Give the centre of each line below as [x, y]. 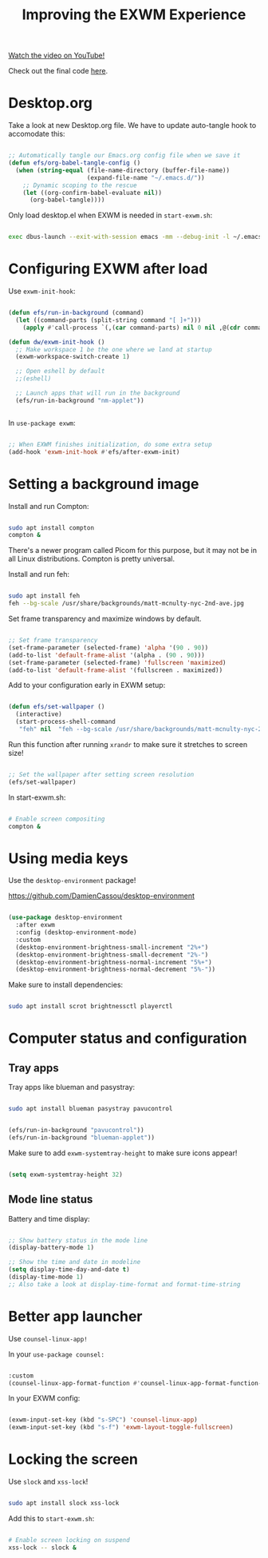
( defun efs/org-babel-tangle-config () [75, 163]
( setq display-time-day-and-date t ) [69, 1270]
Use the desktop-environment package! [72, 880]
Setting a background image [104, 484]
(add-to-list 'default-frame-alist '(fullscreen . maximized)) [116, 670]
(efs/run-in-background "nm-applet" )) [80, 400]
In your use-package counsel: [57, 1354]
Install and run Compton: [49, 506]
